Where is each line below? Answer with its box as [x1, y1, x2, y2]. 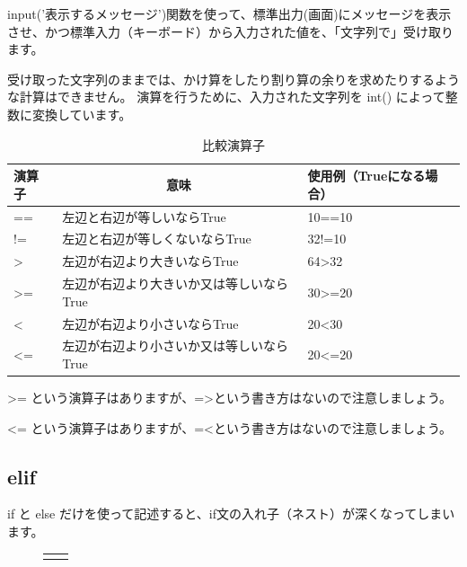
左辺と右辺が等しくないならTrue [62, 229, 251, 248]
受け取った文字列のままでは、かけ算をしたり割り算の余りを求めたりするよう [7, 69, 460, 88]
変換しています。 [31, 104, 132, 123]
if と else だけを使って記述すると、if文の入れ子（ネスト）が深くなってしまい [7, 504, 455, 523]
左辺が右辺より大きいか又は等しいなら [62, 274, 289, 293]
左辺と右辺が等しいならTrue [62, 207, 226, 226]
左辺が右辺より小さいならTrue [62, 314, 239, 332]
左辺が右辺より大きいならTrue [62, 252, 239, 270]
